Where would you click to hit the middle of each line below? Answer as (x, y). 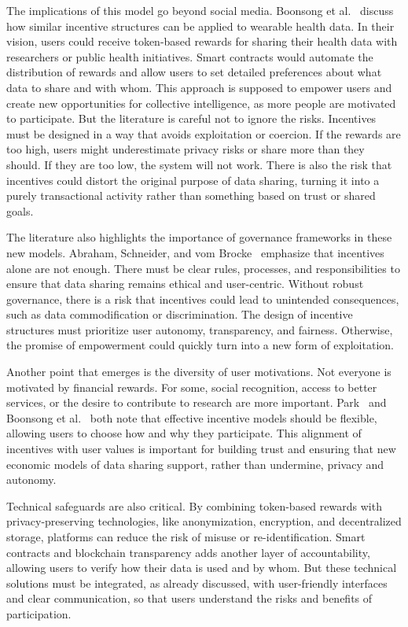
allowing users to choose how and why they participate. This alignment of (184, 433)
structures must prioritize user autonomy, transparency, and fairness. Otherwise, (200, 329)
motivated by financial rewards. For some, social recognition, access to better (192, 387)
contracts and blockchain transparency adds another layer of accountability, (188, 552)
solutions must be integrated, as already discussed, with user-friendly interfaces (197, 583)
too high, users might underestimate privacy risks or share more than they (186, 149)
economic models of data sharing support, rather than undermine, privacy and (195, 464)
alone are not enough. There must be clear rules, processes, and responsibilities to (203, 268)
